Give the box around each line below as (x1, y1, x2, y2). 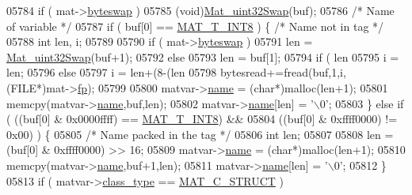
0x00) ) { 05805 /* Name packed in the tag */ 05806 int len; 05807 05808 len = (6, 126, 394, 142)
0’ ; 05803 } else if (319, 95, 404, 111)
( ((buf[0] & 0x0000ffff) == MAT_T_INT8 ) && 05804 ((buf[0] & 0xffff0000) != (6, 111, 398, 127)
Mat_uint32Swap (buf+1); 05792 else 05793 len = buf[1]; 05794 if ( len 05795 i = (6, 48, 399, 65)
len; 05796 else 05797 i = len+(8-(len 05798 (6, 64, 217, 81)
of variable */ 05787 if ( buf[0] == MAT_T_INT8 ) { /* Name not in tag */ (6, 17, 384, 34)
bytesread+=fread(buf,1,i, (219, 64, 346, 81)
